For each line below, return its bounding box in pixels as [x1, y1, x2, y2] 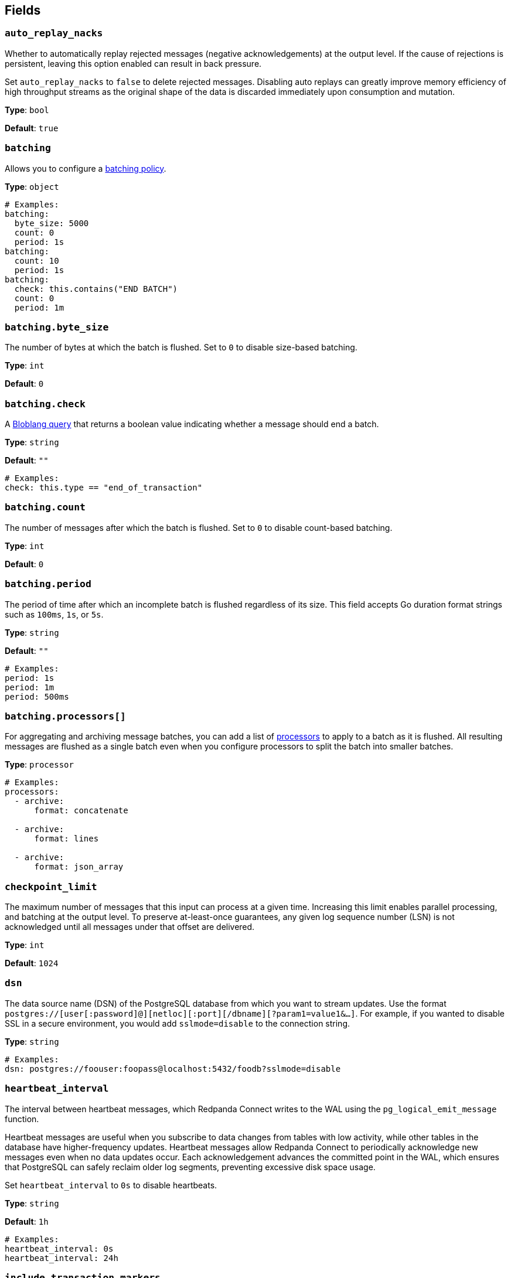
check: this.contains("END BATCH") [14, 284, 178, 294]
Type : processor [5, 759, 74, 770]
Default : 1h [5, 1216, 49, 1226]
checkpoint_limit [5, 881, 97, 892]
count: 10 [14, 255, 59, 265]
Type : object [5, 181, 59, 192]
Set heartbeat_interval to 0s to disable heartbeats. [5, 1180, 217, 1190]
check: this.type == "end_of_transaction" [5, 483, 203, 493]
